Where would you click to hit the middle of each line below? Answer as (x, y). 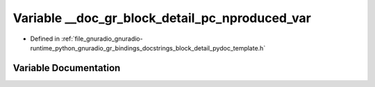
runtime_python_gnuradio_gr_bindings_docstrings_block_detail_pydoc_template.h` (148, 48)
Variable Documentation (67, 68)
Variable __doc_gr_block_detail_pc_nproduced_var (162, 18)
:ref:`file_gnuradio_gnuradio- (102, 39)
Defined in (45, 39)
